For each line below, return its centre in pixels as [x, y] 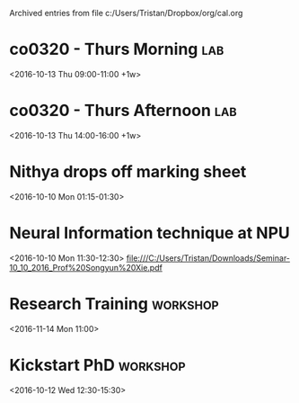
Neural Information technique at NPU [149, 233]
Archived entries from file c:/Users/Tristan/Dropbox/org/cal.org [126, 13]
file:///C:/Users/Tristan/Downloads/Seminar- [208, 258]
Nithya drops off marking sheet [128, 172]
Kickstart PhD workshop [97, 365]
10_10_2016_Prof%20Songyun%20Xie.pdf [86, 267]
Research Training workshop [114, 304]
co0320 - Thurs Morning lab [117, 49]
